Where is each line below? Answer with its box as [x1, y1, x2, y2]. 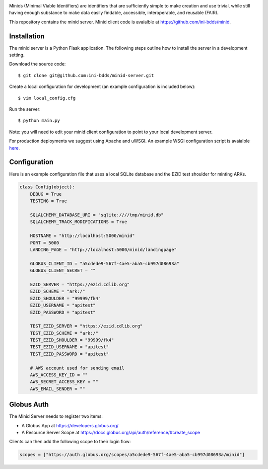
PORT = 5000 [30, 240, 60, 245]
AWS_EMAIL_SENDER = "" [30, 386, 85, 391]
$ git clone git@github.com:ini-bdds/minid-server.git [18, 73, 154, 78]
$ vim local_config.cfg [18, 95, 76, 101]
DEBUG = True [30, 191, 62, 197]
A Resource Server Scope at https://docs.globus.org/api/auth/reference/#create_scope [21, 430, 201, 436]
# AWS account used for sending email [30, 365, 125, 371]
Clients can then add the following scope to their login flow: [9, 439, 131, 445]
